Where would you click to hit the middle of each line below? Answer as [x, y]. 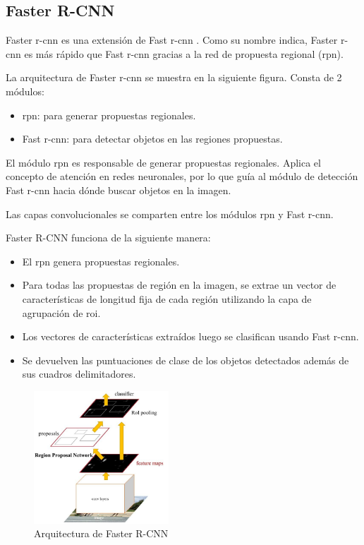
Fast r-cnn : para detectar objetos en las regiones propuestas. [152, 139]
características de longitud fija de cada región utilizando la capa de [167, 298]
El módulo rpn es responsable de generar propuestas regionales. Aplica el [163, 162]
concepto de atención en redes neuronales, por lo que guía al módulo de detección [182, 176]
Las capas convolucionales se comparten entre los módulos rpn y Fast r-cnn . [170, 214]
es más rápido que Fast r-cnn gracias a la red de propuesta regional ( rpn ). [184, 53]
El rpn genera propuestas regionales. [101, 261]
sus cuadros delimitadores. [79, 374]
